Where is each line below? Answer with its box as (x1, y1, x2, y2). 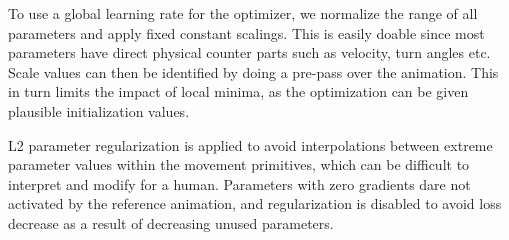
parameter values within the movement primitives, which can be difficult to (8, 154, 470, 175)
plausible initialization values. (8, 100, 190, 121)
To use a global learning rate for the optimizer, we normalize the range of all (8, 3, 478, 23)
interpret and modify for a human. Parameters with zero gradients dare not (8, 173, 471, 194)
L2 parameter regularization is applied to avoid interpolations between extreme (8, 134, 493, 155)
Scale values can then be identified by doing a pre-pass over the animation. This (8, 61, 499, 82)
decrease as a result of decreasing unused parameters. (8, 212, 334, 233)
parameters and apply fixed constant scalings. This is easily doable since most (8, 22, 485, 43)
